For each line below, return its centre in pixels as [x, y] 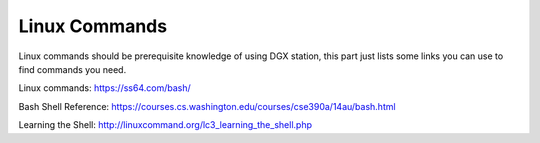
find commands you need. [72, 69]
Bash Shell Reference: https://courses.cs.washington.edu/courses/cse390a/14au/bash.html [207, 106]
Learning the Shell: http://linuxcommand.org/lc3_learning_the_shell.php [165, 125]
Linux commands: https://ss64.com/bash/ [104, 88]
